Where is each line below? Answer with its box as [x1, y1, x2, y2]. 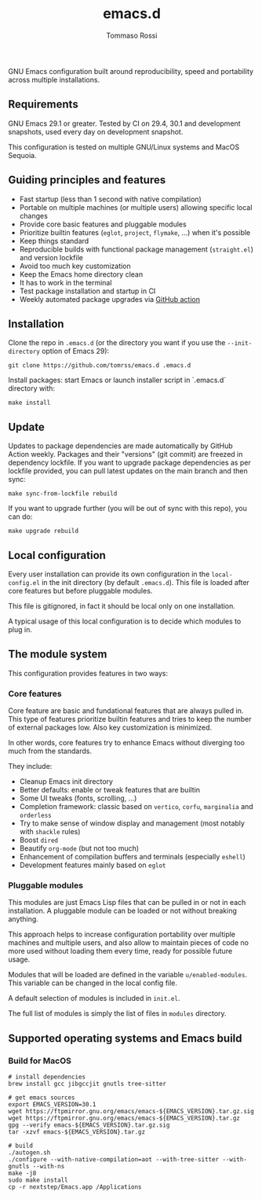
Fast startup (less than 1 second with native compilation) [19, 194, 202, 204]
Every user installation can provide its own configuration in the [8, 569, 210, 579]
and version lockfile [19, 252, 84, 262]
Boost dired [19, 835, 59, 845]
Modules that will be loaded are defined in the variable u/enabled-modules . [8, 970, 248, 980]
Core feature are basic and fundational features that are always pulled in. [8, 706, 244, 715]
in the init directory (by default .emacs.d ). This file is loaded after [42, 578, 249, 587]
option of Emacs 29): [42, 347, 110, 356]
